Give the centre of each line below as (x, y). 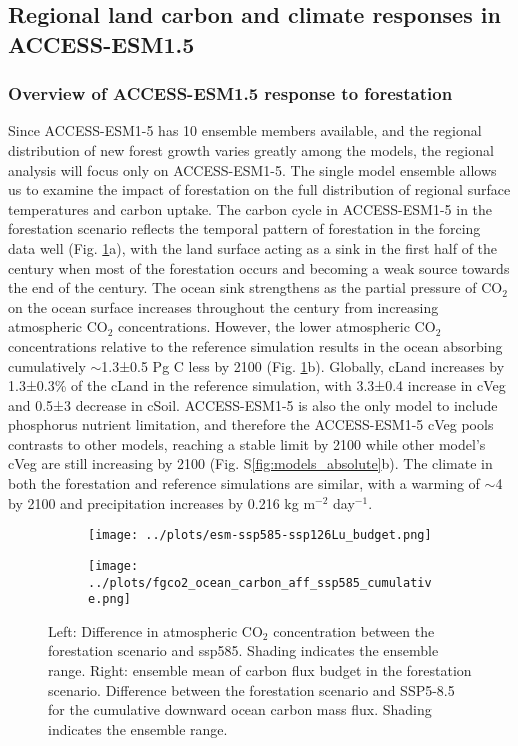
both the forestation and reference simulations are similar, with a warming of (244, 483)
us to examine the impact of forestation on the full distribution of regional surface (259, 189)
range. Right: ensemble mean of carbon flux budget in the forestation (260, 670)
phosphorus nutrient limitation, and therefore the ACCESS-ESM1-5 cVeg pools (251, 424)
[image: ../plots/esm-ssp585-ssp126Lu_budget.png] (260, 535)
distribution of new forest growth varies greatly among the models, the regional (251, 149)
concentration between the (354, 630)
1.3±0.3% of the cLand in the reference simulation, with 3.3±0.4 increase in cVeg (257, 385)
